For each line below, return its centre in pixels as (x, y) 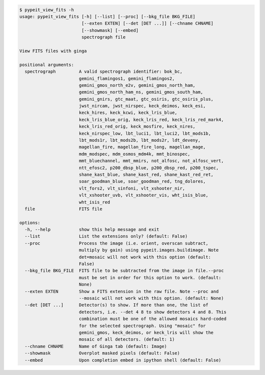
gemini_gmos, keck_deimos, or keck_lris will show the (146, 332)
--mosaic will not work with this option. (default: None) (151, 298)
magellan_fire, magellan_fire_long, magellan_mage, (142, 147)
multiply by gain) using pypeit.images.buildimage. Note (149, 250)
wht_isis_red (94, 202)
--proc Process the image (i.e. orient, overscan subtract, (117, 243)
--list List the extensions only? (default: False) (106, 236)
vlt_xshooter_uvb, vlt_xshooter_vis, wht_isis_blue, (144, 195)
